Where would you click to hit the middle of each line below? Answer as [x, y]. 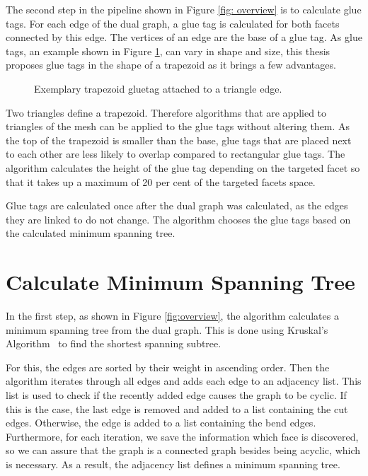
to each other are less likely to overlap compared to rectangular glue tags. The [176, 154]
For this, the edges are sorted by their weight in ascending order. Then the [168, 367]
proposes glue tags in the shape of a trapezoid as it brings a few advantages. [171, 65]
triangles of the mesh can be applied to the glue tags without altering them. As [178, 126]
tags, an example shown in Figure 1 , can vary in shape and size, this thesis [168, 51]
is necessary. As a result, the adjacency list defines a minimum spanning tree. [173, 464]
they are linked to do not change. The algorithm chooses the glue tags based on [178, 219]
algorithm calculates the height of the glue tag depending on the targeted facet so [183, 167]
